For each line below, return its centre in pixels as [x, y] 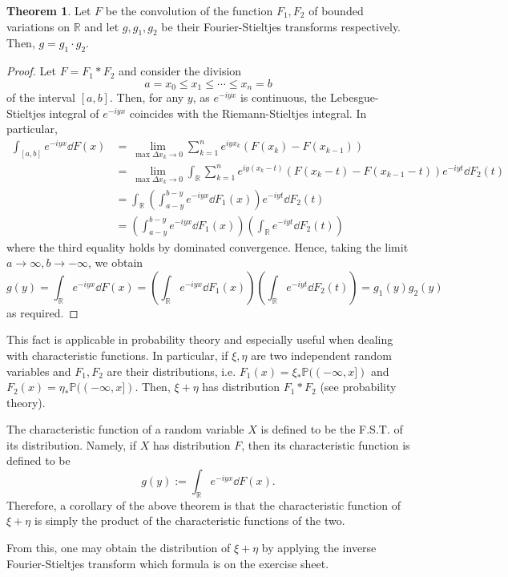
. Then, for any [147, 97]
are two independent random [321, 355]
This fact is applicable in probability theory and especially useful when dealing [200, 339]
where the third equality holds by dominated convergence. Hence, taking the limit [208, 246]
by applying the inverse [319, 548]
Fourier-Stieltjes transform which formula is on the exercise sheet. [168, 563]
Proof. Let [31, 71]
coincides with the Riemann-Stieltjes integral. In [248, 113]
